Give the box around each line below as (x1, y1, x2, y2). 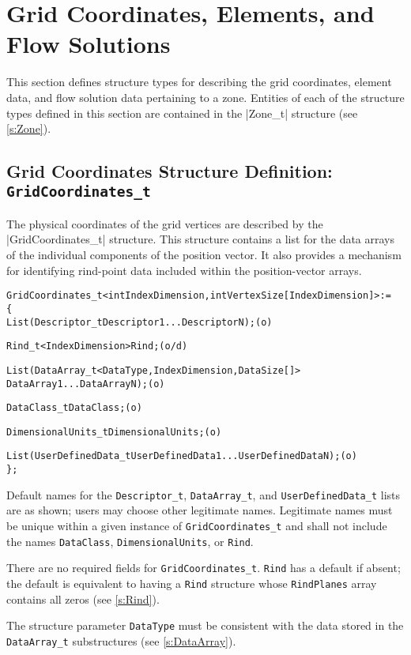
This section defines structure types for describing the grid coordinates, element (6, 73, 392, 90)
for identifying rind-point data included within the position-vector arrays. (6, 262, 362, 278)
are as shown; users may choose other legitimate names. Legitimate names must (6, 502, 393, 518)
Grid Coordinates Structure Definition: (6, 159, 333, 183)
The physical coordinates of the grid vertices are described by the (6, 215, 323, 232)
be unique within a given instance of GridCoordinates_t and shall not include (6, 518, 387, 534)
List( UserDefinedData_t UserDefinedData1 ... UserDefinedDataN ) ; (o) (6, 450, 357, 462)
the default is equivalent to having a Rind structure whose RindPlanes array (6, 575, 377, 592)
